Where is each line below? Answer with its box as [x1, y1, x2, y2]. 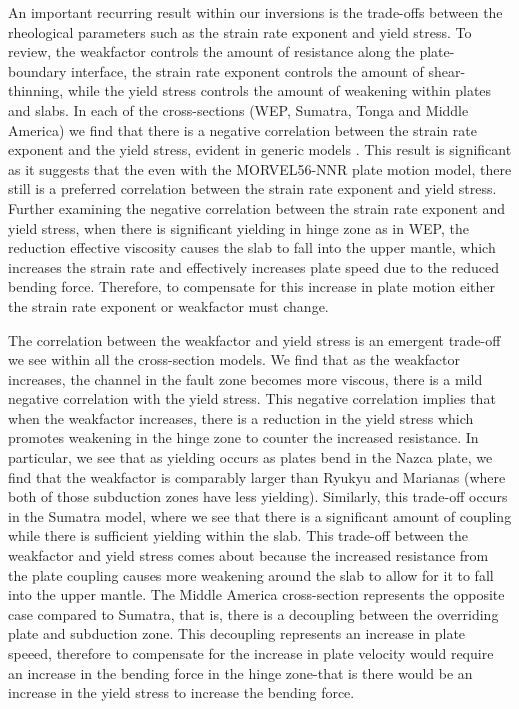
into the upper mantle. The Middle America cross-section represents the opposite [8, 584, 505, 605]
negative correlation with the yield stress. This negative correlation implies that [8, 388, 496, 409]
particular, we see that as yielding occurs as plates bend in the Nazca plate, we [8, 447, 493, 468]
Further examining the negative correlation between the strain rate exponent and [8, 197, 506, 218]
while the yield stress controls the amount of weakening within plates [67, 80, 492, 101]
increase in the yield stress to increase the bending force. [8, 682, 355, 703]
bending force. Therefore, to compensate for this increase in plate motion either [8, 276, 495, 297]
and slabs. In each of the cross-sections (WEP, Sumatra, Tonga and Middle [8, 99, 469, 120]
